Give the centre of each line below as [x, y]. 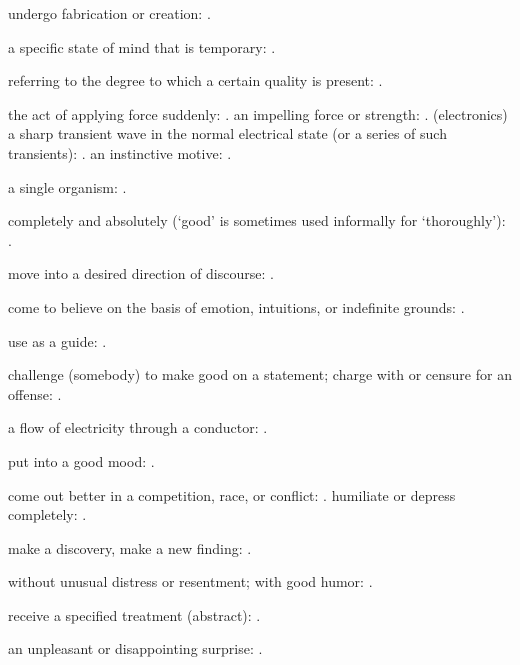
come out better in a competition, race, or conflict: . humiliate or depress [232, 494]
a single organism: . [67, 186]
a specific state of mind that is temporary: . [142, 46]
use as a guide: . [57, 340]
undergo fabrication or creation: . [109, 13]
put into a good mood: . [81, 460]
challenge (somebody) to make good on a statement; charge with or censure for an [260, 374]
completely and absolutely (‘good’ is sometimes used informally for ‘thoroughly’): [257, 220]
